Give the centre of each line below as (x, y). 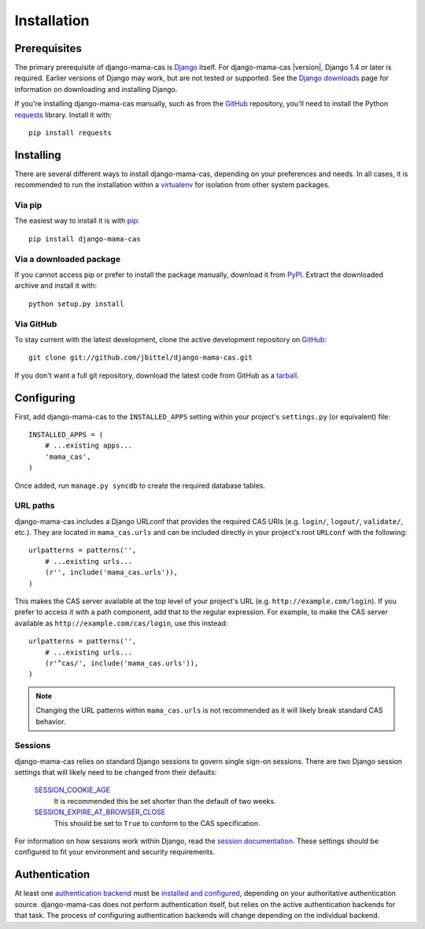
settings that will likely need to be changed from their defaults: (116, 772)
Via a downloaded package (68, 259)
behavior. (51, 721)
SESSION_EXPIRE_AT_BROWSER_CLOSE (100, 812)
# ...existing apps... (89, 446)
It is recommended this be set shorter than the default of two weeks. (165, 801)
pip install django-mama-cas (85, 239)
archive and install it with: (56, 286)
